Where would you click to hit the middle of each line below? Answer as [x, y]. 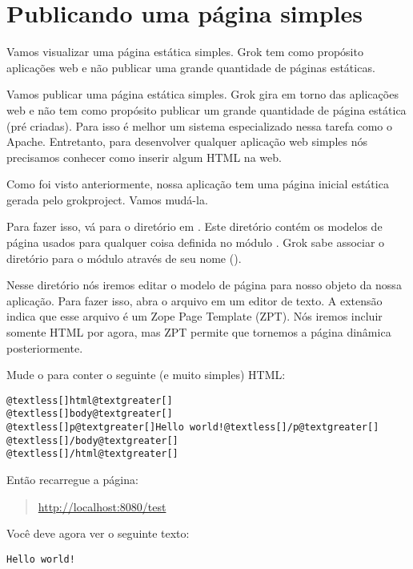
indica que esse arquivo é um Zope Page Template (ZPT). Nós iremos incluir [194, 316]
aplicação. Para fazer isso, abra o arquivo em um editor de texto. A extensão [194, 300]
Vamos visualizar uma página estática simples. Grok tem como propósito [185, 52]
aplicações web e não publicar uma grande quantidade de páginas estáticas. [191, 67]
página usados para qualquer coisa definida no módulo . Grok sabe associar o [196, 242]
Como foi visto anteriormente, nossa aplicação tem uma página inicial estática [198, 184]
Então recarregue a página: [72, 480]
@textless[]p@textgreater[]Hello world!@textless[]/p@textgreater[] [193, 428]
